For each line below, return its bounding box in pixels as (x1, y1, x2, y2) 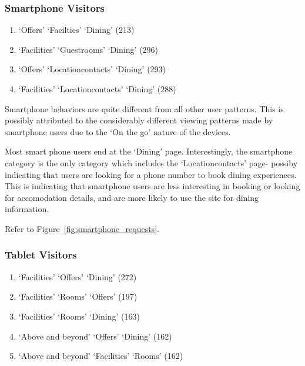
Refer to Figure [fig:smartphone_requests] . (5, 222, 159, 234)
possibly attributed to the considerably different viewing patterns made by (5, 114, 273, 126)
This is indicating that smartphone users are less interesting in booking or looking (5, 180, 300, 192)
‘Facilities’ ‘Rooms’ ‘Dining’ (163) (18, 310, 140, 322)
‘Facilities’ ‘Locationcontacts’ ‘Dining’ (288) (18, 83, 176, 95)
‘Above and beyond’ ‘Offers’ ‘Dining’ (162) (18, 330, 172, 342)
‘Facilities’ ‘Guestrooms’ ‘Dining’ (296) (18, 43, 159, 55)
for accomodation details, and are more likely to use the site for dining (5, 191, 259, 203)
